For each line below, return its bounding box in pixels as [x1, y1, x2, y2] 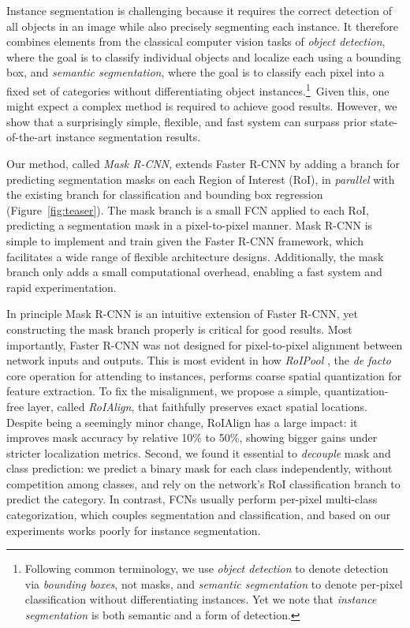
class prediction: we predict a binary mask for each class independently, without [6, 460, 393, 477]
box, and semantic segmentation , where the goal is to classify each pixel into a [6, 64, 385, 80]
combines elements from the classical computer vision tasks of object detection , [6, 33, 386, 50]
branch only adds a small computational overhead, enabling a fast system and [6, 264, 382, 280]
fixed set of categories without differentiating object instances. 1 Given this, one [6, 80, 389, 99]
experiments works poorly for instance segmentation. [6, 521, 261, 538]
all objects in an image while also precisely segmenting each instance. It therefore [6, 17, 399, 34]
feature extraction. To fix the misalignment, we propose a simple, [6, 383, 321, 399]
